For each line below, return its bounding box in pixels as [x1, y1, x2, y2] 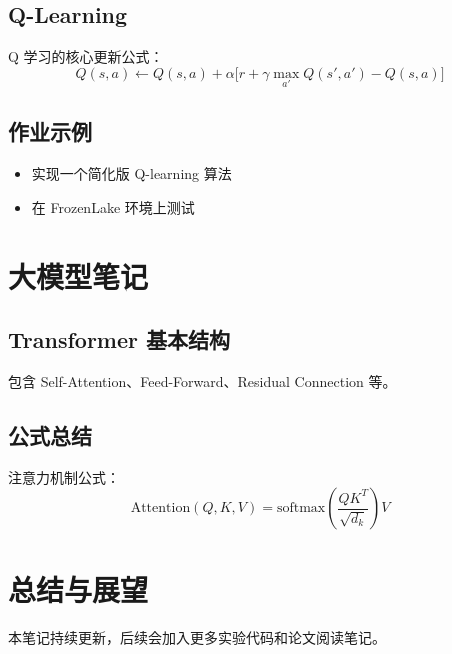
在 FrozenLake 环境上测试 [31, 196, 195, 217]
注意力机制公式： [8, 466, 120, 487]
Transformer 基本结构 [8, 324, 231, 355]
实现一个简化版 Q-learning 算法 [31, 163, 232, 184]
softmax [276, 501, 326, 516]
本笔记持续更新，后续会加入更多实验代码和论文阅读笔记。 [8, 626, 386, 647]
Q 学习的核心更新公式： [8, 46, 164, 67]
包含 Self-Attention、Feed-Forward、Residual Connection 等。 [8, 370, 397, 391]
